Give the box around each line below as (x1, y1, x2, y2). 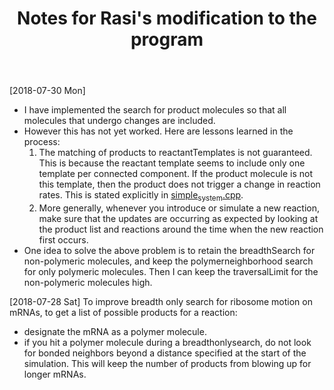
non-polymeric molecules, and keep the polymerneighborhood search (23, 255, 314, 267)
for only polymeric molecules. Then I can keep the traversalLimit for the (23, 265, 319, 277)
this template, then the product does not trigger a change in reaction (38, 178, 321, 191)
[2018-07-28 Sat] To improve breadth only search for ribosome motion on (9, 295, 313, 307)
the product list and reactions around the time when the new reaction (38, 223, 324, 235)
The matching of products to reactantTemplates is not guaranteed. (38, 147, 313, 159)
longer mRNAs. (23, 368, 87, 380)
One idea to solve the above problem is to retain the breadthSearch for (23, 244, 316, 256)
